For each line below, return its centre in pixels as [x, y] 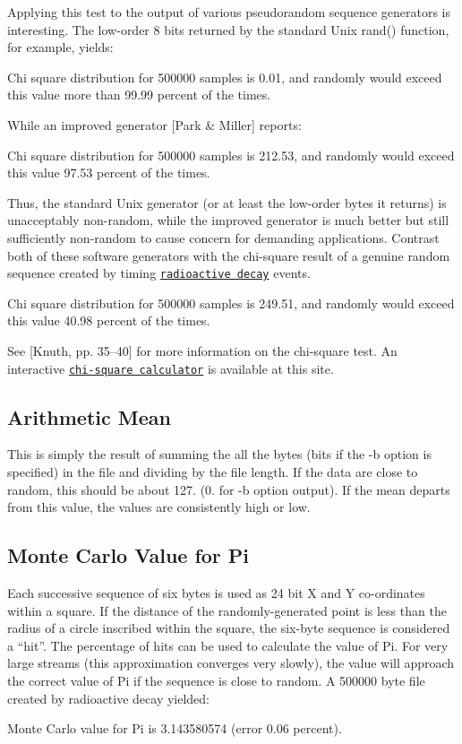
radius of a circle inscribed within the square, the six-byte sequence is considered [229, 628]
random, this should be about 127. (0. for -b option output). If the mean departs [229, 489]
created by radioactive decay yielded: [109, 698]
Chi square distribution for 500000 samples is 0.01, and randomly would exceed [225, 77]
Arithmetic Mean [89, 416]
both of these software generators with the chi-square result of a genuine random [229, 255]
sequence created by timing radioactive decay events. [159, 273]
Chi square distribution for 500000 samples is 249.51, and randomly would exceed [231, 303]
